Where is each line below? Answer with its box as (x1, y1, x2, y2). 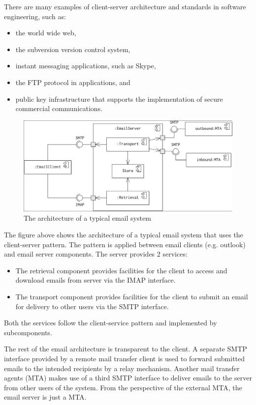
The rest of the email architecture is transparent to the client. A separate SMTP (4, 344, 247, 354)
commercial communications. (15, 103, 103, 114)
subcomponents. (4, 327, 52, 337)
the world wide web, (15, 28, 76, 38)
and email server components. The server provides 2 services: (4, 249, 188, 259)
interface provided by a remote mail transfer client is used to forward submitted (4, 353, 245, 363)
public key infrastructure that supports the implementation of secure (15, 93, 223, 104)
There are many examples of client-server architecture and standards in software (4, 1, 246, 11)
